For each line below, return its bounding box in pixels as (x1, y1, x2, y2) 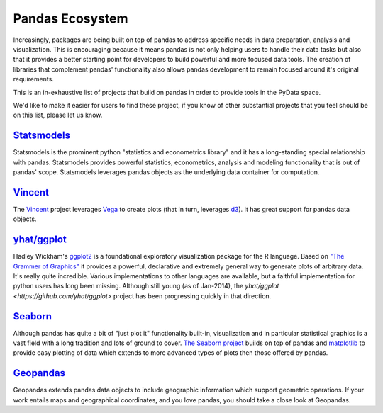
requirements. (13, 75, 55, 84)
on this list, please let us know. (13, 111, 103, 120)
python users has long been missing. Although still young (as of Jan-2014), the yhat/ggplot (13, 282, 279, 290)
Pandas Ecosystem (13, 11, 128, 26)
